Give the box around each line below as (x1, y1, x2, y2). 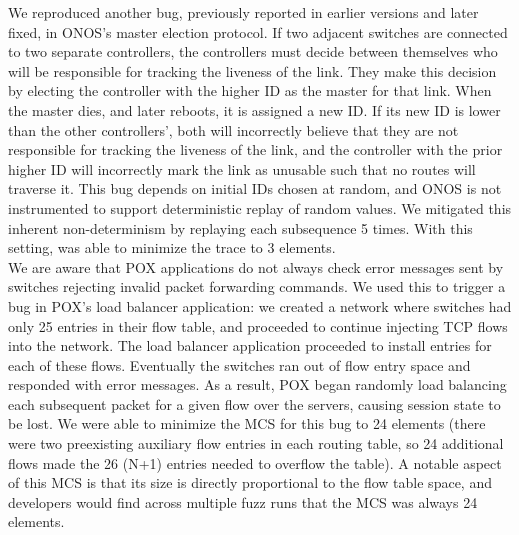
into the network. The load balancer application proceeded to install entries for (8, 335, 492, 356)
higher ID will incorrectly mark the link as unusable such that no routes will (8, 158, 476, 179)
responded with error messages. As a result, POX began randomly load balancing (8, 374, 507, 395)
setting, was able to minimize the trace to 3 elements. (8, 237, 336, 258)
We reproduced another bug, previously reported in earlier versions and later (8, 2, 479, 22)
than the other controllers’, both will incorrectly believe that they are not (8, 119, 459, 140)
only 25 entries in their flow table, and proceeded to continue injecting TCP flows (8, 315, 508, 336)
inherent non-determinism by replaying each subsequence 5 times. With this (8, 217, 473, 238)
